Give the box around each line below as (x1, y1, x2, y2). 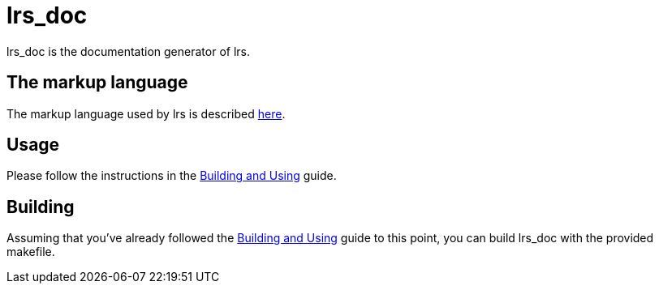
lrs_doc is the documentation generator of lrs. (6, 44, 250, 58)
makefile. (6, 245, 55, 259)
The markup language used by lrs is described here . (6, 106, 286, 121)
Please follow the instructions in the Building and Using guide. (6, 168, 337, 183)
